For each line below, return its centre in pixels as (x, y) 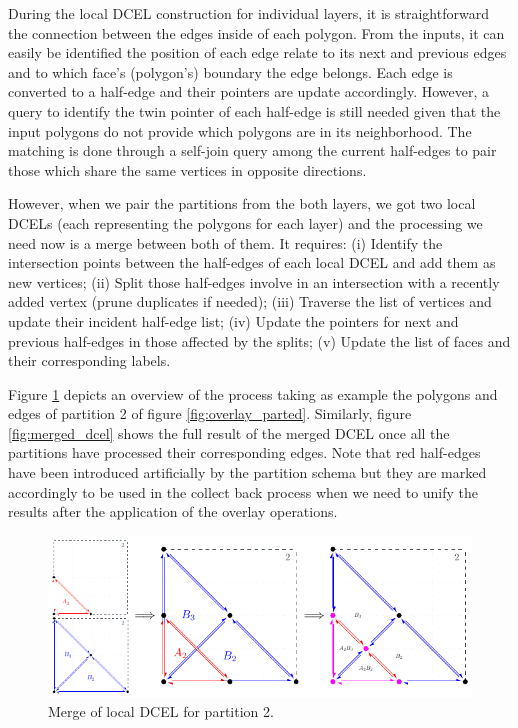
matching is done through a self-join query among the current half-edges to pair (252, 150)
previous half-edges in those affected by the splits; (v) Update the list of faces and (259, 340)
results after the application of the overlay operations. (173, 511)
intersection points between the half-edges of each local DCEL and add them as (252, 262)
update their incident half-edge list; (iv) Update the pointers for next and (233, 320)
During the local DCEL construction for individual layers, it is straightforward (248, 13)
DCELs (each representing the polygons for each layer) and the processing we (245, 222)
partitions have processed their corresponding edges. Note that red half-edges (244, 452)
